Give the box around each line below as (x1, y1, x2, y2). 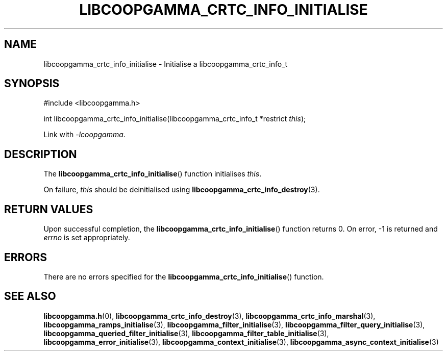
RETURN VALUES (4, 202, 93, 216)
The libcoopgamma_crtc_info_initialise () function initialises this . (43, 169, 262, 179)
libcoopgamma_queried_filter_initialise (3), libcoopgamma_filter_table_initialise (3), (43, 328, 329, 338)
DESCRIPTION (4, 147, 77, 161)
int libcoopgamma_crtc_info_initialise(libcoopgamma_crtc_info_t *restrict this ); (43, 114, 306, 123)
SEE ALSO (4, 290, 56, 303)
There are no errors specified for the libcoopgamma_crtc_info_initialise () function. (43, 272, 324, 281)
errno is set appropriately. (43, 233, 130, 242)
